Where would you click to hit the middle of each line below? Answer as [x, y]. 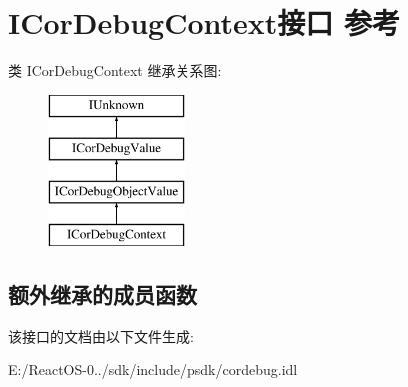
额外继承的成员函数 [102, 293]
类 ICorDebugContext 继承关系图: [115, 70]
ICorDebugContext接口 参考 [204, 22]
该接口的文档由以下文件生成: [101, 335]
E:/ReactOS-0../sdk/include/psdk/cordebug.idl [153, 369]
